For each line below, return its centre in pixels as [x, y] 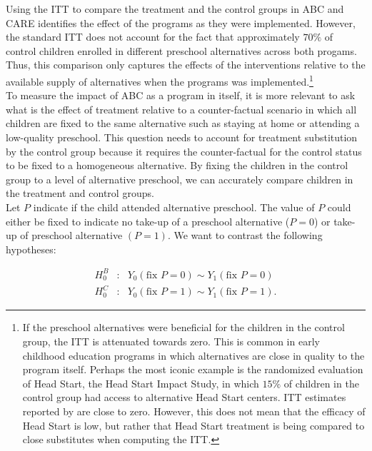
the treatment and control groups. [80, 193]
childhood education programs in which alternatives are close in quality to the [193, 355]
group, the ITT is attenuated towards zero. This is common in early [171, 341]
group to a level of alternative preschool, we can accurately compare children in [180, 179]
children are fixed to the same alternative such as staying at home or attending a [183, 123]
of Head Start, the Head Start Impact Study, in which [141, 383]
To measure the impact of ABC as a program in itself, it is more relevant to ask [181, 95]
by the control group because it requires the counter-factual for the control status [184, 151]
